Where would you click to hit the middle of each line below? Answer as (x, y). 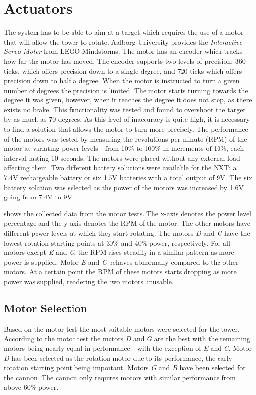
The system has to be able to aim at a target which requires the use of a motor (124, 32)
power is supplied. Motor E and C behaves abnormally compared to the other (121, 262)
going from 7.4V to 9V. (39, 197)
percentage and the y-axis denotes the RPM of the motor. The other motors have (127, 223)
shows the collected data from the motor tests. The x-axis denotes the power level (128, 213)
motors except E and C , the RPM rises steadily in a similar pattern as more (119, 252)
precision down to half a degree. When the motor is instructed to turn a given (122, 80)
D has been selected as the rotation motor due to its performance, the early (118, 358)
